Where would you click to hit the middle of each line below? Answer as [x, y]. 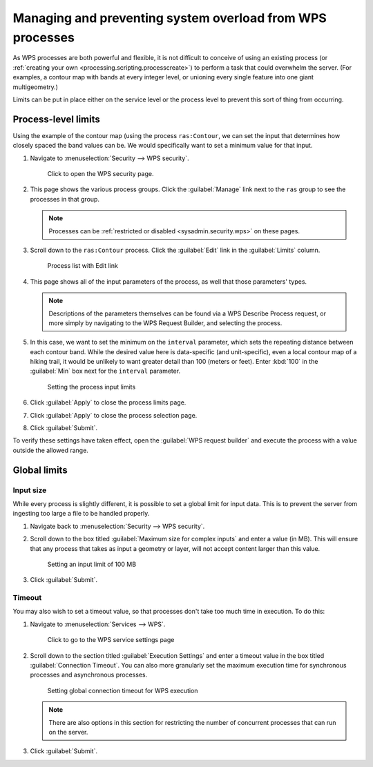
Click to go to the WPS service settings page [111, 640]
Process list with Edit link [83, 266]
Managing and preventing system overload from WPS [170, 18]
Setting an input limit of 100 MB [92, 564]
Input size [30, 490]
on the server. [68, 732]
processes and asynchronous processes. [89, 675]
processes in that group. [65, 199]
